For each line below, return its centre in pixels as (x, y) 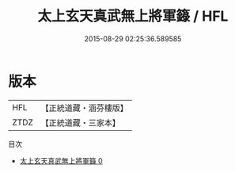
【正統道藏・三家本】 (81, 122)
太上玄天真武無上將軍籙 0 (61, 160)
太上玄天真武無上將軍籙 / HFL (133, 16)
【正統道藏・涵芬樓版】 (85, 108)
